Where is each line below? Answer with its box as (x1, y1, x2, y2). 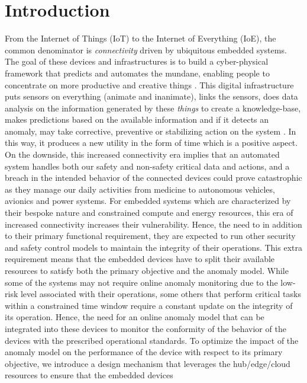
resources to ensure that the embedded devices (5, 369, 173, 381)
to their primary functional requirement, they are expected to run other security (5, 229, 296, 242)
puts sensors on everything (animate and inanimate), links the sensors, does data (5, 90, 298, 103)
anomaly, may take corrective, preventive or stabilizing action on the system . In (5, 125, 296, 137)
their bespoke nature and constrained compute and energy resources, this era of (5, 206, 293, 219)
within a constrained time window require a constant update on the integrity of (5, 299, 293, 311)
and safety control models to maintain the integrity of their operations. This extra (5, 241, 302, 253)
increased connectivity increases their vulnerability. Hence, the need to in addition (5, 218, 302, 230)
